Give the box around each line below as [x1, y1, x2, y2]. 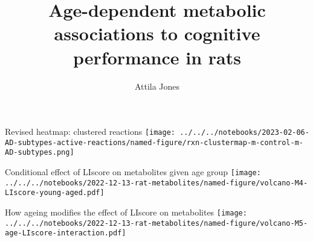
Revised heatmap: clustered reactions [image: [5, 125, 176, 138]
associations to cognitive [54, 21, 260, 46]
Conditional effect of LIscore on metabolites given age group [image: [5, 166, 261, 178]
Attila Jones [134, 79, 180, 92]
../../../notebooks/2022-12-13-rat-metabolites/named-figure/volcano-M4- [5, 178, 308, 187]
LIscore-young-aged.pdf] [5, 188, 105, 197]
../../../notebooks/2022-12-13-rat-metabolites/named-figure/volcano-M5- [5, 219, 308, 228]
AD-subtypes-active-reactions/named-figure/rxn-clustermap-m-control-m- [5, 138, 303, 147]
